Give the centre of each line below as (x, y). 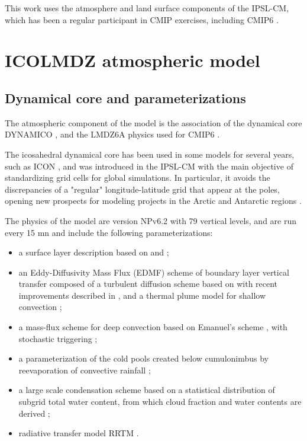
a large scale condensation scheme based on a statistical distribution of (147, 390)
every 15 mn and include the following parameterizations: (109, 232)
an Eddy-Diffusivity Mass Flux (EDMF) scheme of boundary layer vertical (154, 272)
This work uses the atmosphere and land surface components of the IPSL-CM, (147, 8)
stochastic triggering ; (58, 338)
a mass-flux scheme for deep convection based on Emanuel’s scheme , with (153, 327)
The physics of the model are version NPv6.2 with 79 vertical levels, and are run (151, 220)
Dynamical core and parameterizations (125, 98)
